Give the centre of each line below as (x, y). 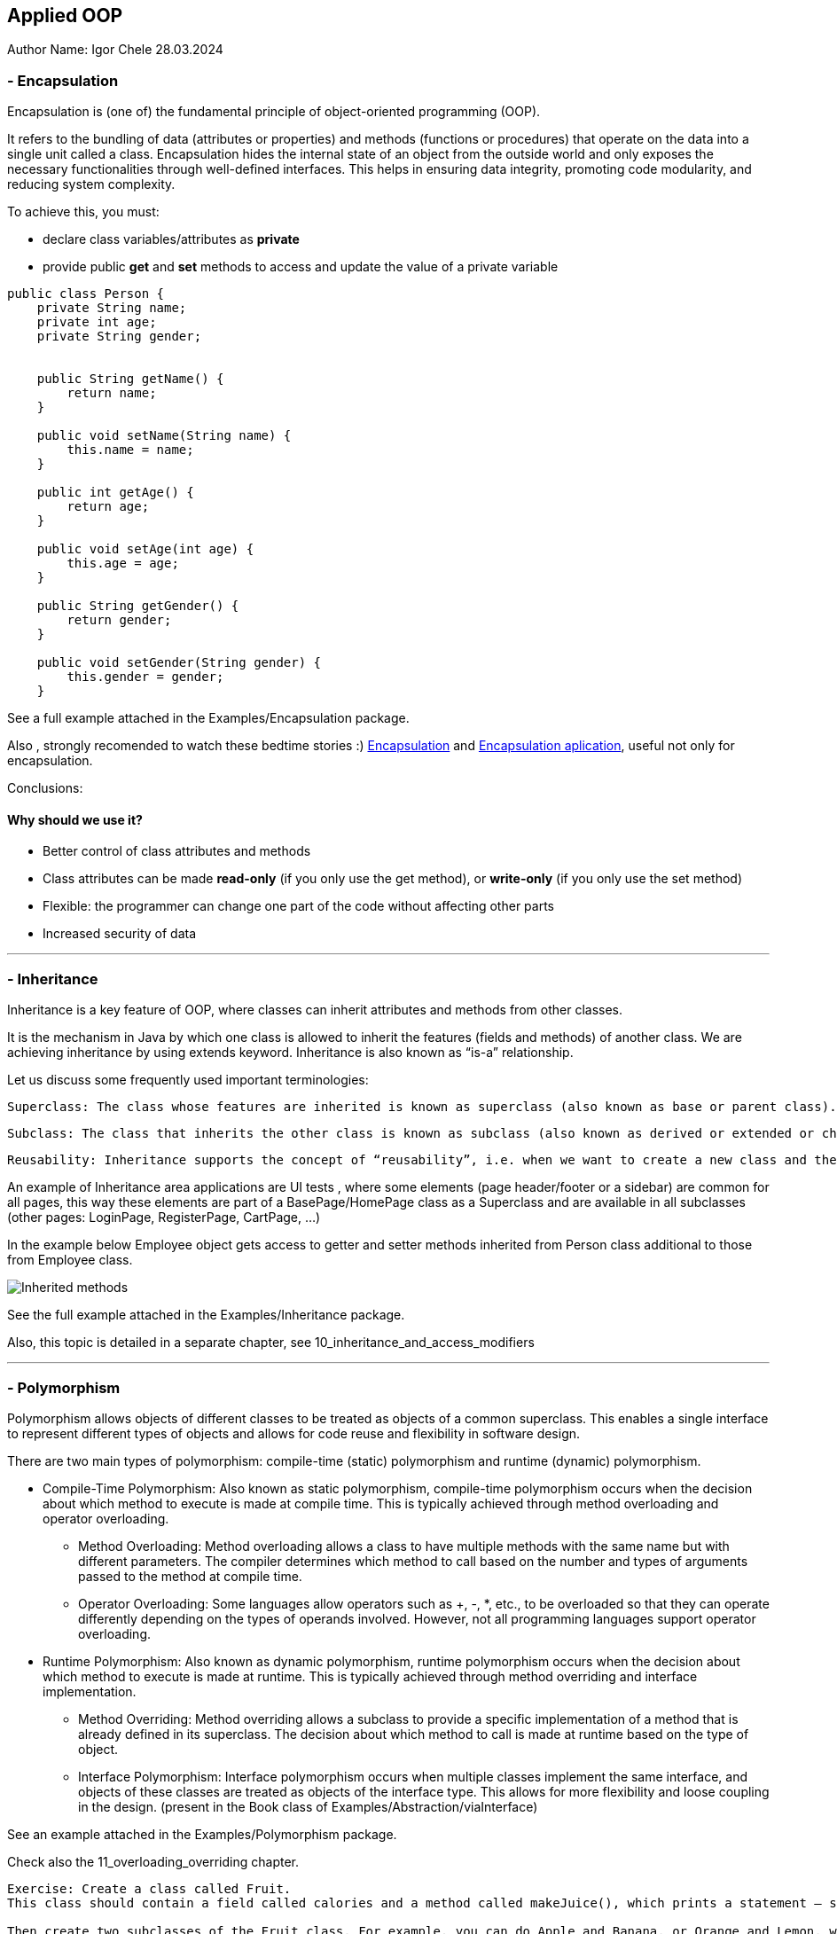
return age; (108, 507)
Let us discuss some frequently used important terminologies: (188, 1080)
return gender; (119, 620)
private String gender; (119, 337)
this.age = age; (123, 564)
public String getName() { (130, 379)
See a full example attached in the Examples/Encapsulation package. (208, 718)
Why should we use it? (75, 819)
